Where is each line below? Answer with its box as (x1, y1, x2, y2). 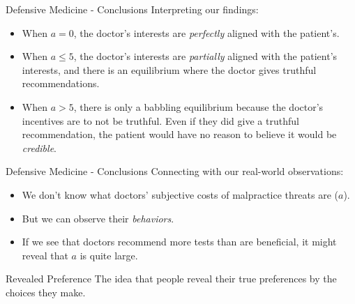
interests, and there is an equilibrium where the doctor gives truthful (22, 62, 317, 77)
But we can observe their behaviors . (22, 211, 174, 225)
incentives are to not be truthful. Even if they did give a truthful (22, 113, 299, 128)
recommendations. (22, 76, 100, 91)
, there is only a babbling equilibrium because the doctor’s (73, 99, 324, 114)
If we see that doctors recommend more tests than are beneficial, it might (22, 234, 337, 249)
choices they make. (6, 284, 86, 299)
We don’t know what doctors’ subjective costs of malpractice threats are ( (22, 187, 338, 202)
